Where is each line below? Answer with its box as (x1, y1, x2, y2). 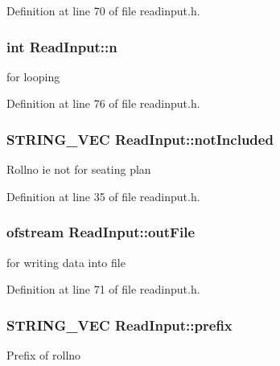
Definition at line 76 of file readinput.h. (6, 95, 200, 112)
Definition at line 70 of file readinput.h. (6, 2, 200, 19)
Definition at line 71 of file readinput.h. (6, 281, 200, 298)
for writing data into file (6, 253, 126, 270)
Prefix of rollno (6, 347, 81, 364)
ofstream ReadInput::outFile (6, 222, 196, 242)
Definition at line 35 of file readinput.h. (6, 187, 200, 204)
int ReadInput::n (6, 36, 117, 56)
